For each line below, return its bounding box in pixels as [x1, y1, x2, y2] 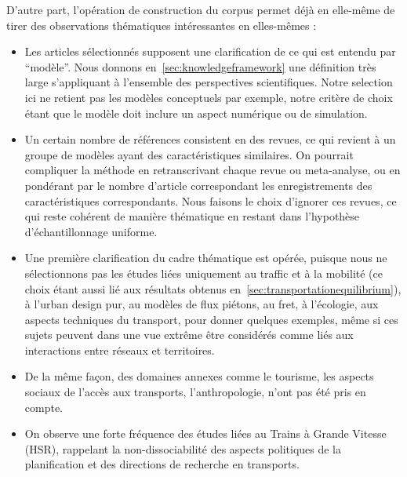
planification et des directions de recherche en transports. [24, 456, 300, 472]
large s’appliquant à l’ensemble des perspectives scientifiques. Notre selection [24, 74, 393, 90]
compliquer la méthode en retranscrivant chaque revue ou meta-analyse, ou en [24, 162, 401, 178]
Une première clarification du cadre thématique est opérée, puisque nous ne [24, 249, 387, 266]
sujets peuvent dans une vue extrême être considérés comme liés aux [24, 326, 354, 343]
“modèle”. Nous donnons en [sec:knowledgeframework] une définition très [24, 58, 376, 75]
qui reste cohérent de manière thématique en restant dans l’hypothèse [24, 208, 360, 224]
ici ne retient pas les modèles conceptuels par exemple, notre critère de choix [24, 89, 393, 105]
